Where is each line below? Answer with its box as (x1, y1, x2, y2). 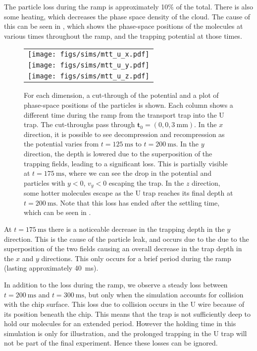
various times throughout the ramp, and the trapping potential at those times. (4, 30, 242, 41)
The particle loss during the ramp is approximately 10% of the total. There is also (4, 1, 254, 11)
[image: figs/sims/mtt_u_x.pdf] (28, 50, 150, 59)
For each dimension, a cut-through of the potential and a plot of (24, 90, 219, 100)
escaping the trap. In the (108, 177, 184, 188)
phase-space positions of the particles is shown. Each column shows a (24, 99, 233, 110)
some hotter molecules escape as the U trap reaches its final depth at (24, 188, 233, 198)
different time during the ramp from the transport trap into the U (24, 109, 224, 120)
